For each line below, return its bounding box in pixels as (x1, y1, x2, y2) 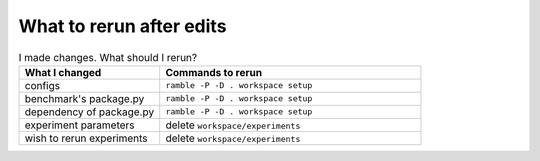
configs (24, 78, 60, 92)
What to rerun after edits (18, 15, 227, 37)
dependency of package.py (24, 105, 155, 119)
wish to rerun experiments (24, 131, 149, 145)
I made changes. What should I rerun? (18, 50, 198, 64)
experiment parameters (24, 118, 135, 132)
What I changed (24, 65, 102, 79)
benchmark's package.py (24, 91, 145, 105)
